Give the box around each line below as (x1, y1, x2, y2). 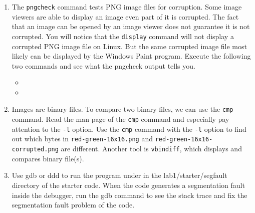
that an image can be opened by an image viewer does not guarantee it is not (12, 21, 250, 32)
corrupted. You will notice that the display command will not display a (12, 31, 234, 41)
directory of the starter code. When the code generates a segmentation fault (12, 179, 245, 190)
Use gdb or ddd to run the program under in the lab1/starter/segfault (12, 170, 227, 180)
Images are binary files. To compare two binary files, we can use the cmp (12, 104, 233, 114)
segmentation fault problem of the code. (12, 199, 135, 210)
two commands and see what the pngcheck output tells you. (12, 60, 195, 71)
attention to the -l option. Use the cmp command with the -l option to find (12, 123, 246, 134)
